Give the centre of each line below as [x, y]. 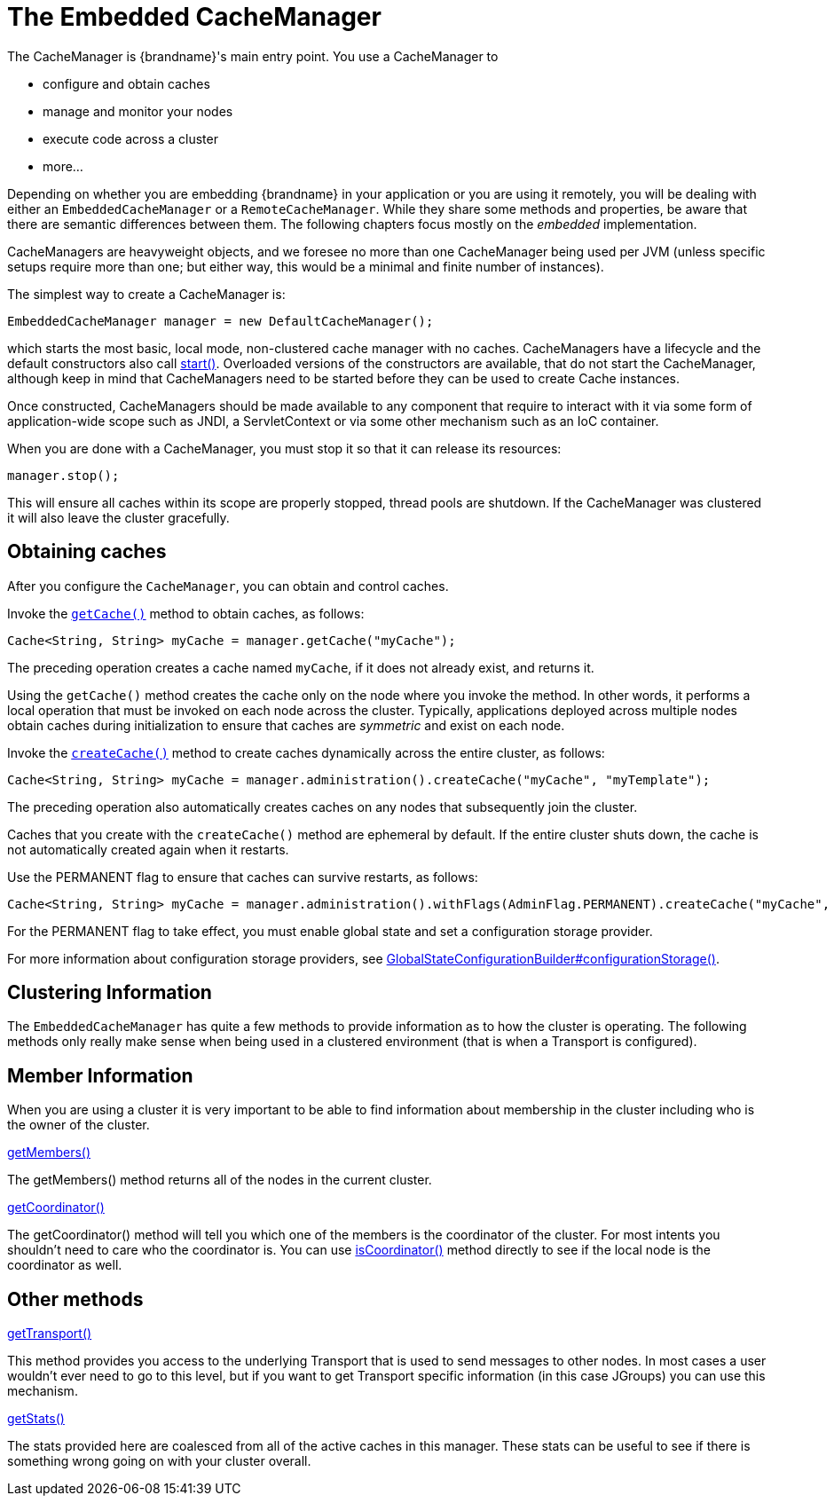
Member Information [100, 1075]
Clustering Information [110, 993]
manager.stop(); [63, 475]
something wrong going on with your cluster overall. [159, 1461]
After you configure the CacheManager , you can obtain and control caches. [228, 586]
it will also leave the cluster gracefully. [118, 517]
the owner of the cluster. [79, 1125]
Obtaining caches [87, 552]
